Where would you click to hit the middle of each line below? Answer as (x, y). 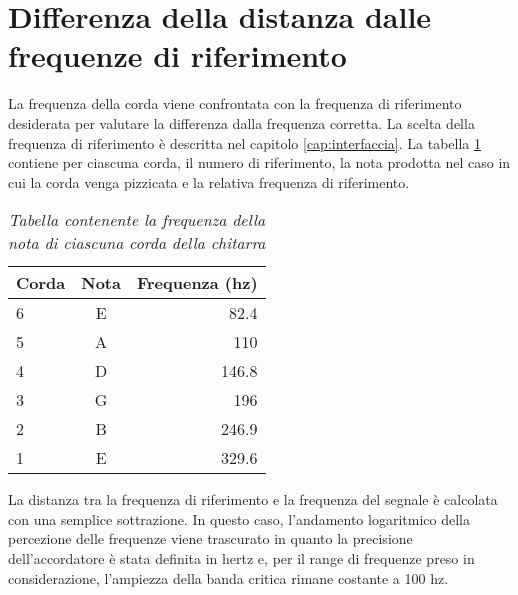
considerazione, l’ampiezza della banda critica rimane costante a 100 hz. (228, 577)
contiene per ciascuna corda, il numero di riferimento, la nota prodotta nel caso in (259, 162)
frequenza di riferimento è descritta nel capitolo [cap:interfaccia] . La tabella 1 (244, 142)
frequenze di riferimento (177, 55)
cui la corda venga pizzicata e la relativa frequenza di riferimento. (209, 181)
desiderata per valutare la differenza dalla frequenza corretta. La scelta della (241, 122)
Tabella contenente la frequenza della (137, 220)
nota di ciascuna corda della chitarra (137, 243)
